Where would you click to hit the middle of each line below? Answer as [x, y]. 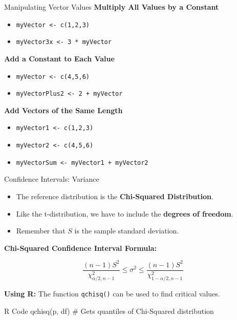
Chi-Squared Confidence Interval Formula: [80, 248]
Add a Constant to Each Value [59, 58]
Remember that [41, 231]
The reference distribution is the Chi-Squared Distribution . [115, 196]
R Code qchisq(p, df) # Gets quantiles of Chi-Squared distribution [109, 311]
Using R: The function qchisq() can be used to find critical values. [112, 293]
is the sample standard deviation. [127, 231]
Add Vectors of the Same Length [63, 110]
